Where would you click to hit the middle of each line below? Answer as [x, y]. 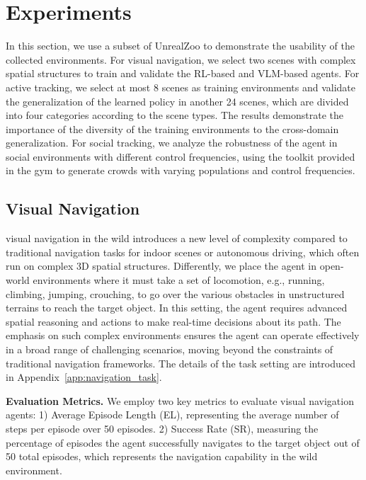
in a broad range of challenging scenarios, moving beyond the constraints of [170, 349]
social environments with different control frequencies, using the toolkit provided [181, 156]
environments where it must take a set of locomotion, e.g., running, [179, 280]
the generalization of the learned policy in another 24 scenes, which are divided [177, 101]
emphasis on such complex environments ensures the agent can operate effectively [183, 335]
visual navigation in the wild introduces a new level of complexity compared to [177, 238]
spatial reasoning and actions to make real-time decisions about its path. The [173, 321]
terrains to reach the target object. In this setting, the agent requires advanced [177, 308]
